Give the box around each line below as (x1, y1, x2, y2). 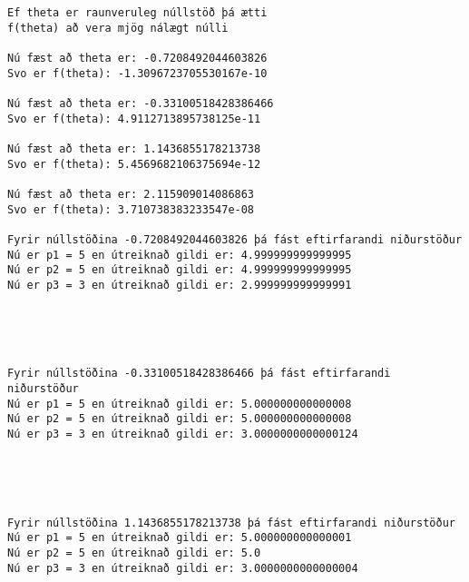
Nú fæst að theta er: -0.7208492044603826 (7, 51, 268, 64)
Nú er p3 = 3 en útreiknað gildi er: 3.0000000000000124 (7, 428, 358, 440)
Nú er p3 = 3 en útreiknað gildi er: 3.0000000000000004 (7, 561, 358, 575)
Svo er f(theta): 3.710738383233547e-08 (7, 202, 255, 216)
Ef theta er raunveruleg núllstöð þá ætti (7, 6, 268, 19)
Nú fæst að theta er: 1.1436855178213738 (7, 142, 261, 155)
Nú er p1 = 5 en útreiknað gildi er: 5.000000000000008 (7, 397, 352, 410)
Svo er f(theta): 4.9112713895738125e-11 (7, 112, 261, 125)
